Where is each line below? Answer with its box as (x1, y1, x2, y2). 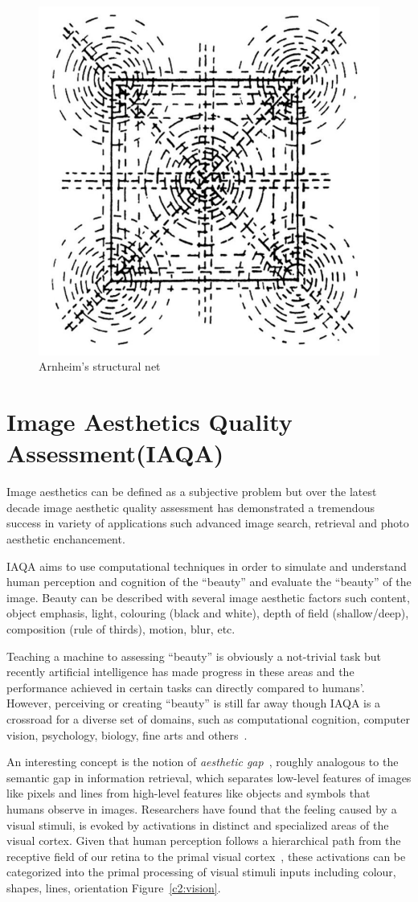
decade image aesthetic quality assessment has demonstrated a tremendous (6, 498, 375, 515)
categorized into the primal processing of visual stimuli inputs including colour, (6, 863, 396, 880)
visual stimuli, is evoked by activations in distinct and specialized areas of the (6, 816, 389, 833)
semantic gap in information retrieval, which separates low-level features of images (6, 769, 412, 785)
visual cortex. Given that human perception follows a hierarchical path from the (6, 832, 401, 849)
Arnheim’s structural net (39, 358, 161, 375)
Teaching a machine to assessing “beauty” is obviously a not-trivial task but (6, 647, 382, 664)
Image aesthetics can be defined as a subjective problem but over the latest (6, 483, 377, 500)
